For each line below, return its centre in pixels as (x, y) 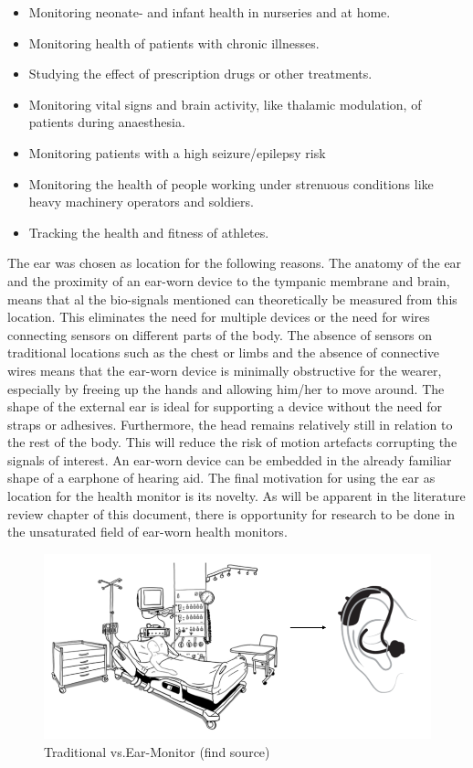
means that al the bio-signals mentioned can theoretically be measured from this (232, 299)
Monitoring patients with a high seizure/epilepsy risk (177, 152)
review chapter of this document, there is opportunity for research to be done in (231, 513)
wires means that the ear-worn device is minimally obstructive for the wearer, (225, 370)
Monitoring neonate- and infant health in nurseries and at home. (210, 12)
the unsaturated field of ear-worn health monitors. (147, 532)
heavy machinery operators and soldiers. (141, 202)
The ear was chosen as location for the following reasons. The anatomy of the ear (235, 263)
